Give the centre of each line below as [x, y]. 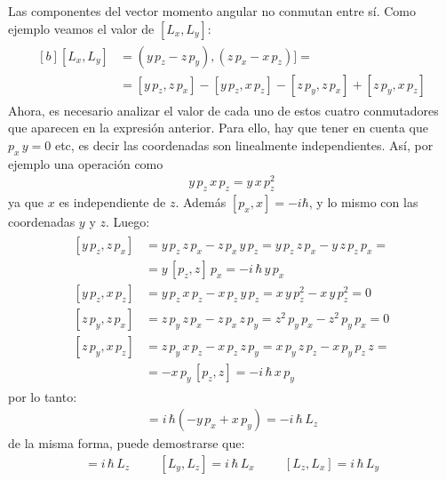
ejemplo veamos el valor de [81, 28]
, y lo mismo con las [363, 202]
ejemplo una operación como [86, 163]
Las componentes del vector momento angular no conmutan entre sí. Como [212, 11]
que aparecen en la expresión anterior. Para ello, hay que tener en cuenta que [218, 128]
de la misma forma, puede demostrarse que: [127, 443]
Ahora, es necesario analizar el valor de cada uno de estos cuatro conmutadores [223, 110]
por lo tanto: [43, 396]
